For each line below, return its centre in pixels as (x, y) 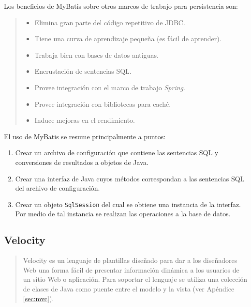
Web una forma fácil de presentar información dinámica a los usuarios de (131, 269)
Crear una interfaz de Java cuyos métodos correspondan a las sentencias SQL (130, 178)
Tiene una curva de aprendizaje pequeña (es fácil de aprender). (128, 39)
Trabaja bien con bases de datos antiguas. (96, 55)
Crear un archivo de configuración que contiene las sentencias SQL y (117, 153)
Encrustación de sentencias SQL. (83, 71)
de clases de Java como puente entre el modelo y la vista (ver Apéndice (129, 288)
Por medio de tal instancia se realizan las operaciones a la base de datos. (123, 214)
